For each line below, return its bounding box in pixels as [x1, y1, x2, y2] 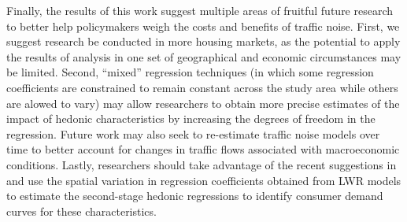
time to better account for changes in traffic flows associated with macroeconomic [6, 141, 400, 157]
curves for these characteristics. [6, 202, 157, 219]
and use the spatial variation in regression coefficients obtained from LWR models [6, 172, 401, 188]
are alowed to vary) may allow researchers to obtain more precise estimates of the [6, 94, 400, 111]
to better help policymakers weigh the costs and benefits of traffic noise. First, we [6, 17, 400, 34]
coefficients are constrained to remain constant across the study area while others [6, 79, 398, 95]
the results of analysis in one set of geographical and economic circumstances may [6, 48, 401, 65]
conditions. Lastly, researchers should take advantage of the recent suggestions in [6, 156, 397, 172]
